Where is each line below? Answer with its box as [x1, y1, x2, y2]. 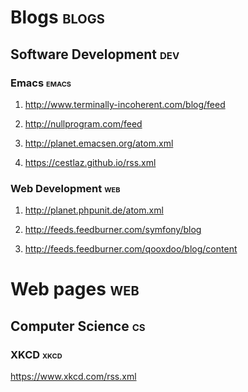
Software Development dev [10, 46, 180, 63]
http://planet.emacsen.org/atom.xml [24, 137, 174, 149]
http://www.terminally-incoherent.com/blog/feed [24, 98, 226, 110]
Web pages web [10, 278, 140, 301]
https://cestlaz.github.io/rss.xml [24, 156, 157, 168]
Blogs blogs [10, 6, 105, 29]
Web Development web [10, 181, 121, 195]
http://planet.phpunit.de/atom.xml [24, 204, 164, 216]
